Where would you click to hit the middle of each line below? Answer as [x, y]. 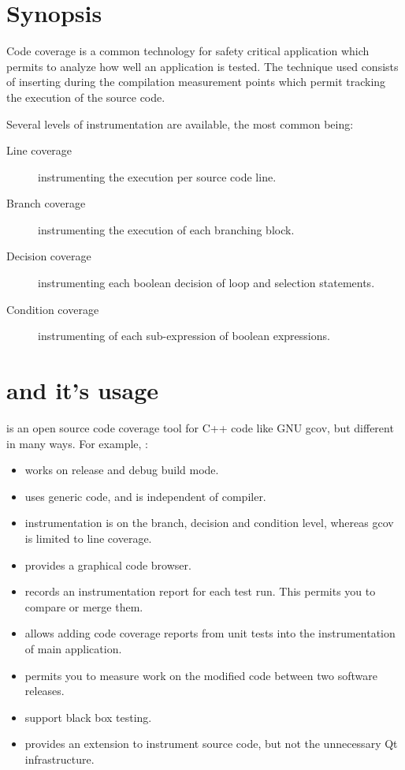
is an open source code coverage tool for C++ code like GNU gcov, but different [200, 427]
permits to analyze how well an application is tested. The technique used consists [202, 66]
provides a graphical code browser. [108, 564]
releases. [45, 691]
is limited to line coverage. [88, 538]
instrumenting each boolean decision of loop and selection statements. [206, 283]
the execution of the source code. [86, 97]
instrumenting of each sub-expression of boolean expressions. [184, 336]
